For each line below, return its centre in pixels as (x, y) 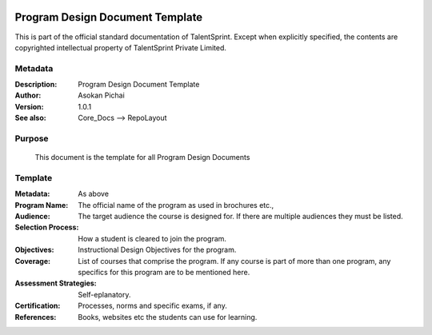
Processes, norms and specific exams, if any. (152, 306)
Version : (29, 106)
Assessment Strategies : (56, 283)
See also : (31, 118)
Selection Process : (47, 227)
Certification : (38, 306)
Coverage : (33, 261)
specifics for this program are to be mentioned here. (164, 273)
